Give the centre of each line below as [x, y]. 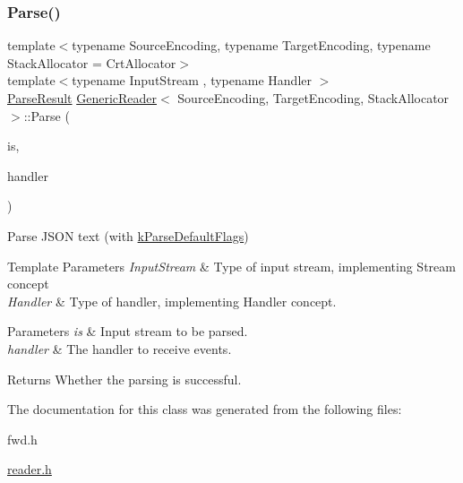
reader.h [30, 469]
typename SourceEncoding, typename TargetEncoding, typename [251, 45]
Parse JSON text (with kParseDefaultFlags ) [128, 235]
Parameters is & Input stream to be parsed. [128, 331]
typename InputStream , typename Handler [192, 80]
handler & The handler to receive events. [120, 348]
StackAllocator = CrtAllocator [92, 62]
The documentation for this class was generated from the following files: [205, 409]
